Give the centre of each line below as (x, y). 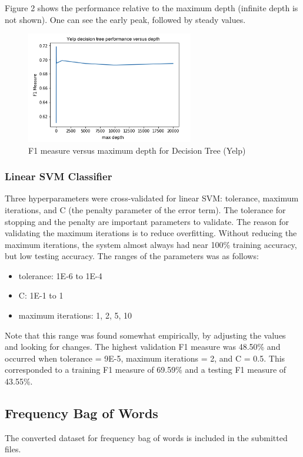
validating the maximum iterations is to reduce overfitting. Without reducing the (151, 233)
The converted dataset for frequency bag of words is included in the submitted (146, 437)
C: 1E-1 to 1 (41, 295)
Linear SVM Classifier (59, 176)
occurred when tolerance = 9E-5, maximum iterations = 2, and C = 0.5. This (145, 358)
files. (13, 449)
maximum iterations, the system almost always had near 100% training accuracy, (151, 244)
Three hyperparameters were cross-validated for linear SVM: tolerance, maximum (152, 198)
